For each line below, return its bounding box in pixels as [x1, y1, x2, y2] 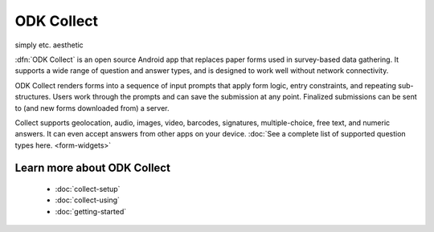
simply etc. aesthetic [14, 40, 84, 50]
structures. [14, 92, 51, 102]
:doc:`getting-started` [55, 206, 127, 216]
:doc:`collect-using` [55, 195, 121, 205]
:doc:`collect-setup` [55, 185, 121, 194]
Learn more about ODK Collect [14, 161, 170, 175]
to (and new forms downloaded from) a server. [14, 103, 170, 112]
